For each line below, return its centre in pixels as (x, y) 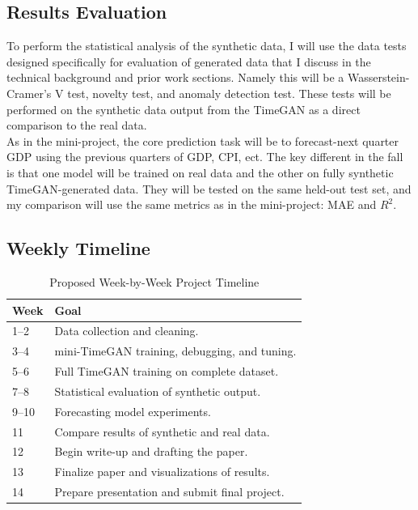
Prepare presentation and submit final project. (169, 492)
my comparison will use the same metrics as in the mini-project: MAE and (192, 204)
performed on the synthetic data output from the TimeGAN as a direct (184, 109)
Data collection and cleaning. (127, 331)
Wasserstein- (378, 77)
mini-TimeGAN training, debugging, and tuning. (175, 351)
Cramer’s (29, 93)
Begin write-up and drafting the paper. (151, 451)
